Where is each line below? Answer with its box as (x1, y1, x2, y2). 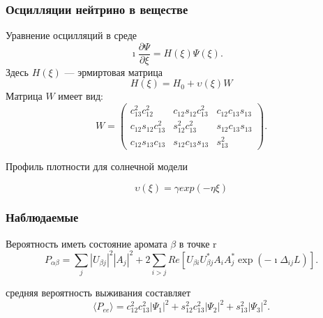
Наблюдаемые (6, 209, 79, 226)
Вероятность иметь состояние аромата (6, 236, 167, 250)
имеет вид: (58, 89, 104, 103)
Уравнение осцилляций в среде (6, 28, 137, 43)
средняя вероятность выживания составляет (6, 285, 191, 300)
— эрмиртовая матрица (64, 64, 163, 79)
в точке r (179, 236, 217, 250)
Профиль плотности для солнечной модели (6, 158, 188, 173)
